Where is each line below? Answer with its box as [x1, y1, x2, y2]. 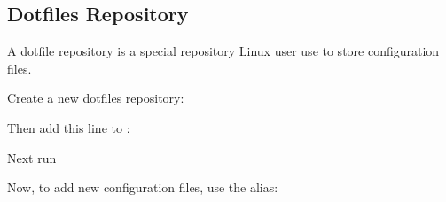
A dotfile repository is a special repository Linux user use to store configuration [7, 42, 440, 60]
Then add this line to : [7, 118, 130, 136]
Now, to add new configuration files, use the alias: [7, 178, 278, 197]
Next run [7, 148, 57, 167]
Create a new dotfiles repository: [7, 89, 184, 107]
